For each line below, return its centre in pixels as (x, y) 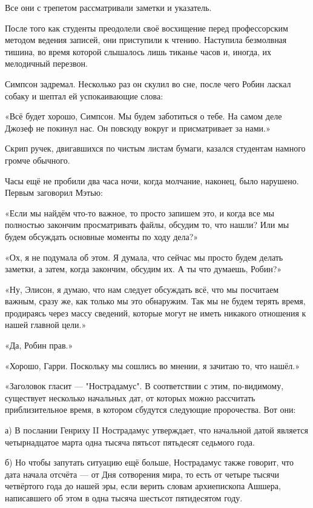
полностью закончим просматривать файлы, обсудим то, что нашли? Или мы (147, 225)
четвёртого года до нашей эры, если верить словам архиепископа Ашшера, (143, 486)
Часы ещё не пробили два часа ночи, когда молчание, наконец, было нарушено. (152, 180)
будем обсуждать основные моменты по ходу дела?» (102, 236)
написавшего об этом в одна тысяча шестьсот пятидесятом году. (124, 498)
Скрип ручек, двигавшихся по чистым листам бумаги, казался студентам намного (155, 148)
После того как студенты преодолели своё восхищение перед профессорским (147, 28)
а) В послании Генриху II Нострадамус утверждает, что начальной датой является (156, 430)
